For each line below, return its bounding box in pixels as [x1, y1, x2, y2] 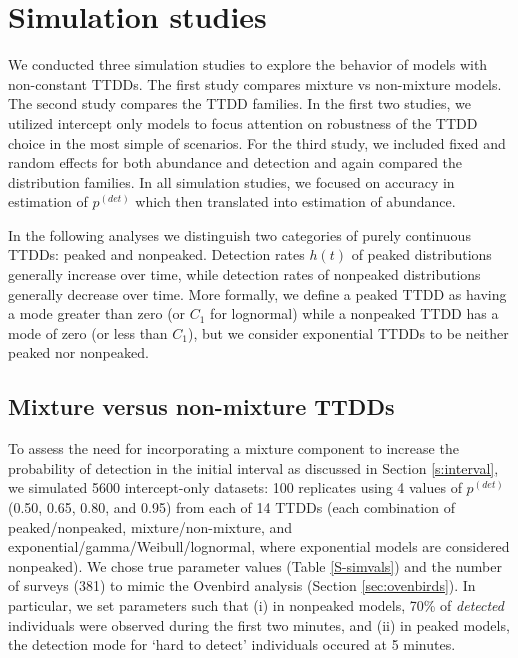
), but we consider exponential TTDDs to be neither [188, 322, 509, 343]
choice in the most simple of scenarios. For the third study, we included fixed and [8, 132, 506, 153]
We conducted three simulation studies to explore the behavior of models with [8, 54, 488, 75]
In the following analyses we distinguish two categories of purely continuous [8, 224, 471, 245]
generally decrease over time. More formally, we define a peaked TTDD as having [8, 283, 507, 304]
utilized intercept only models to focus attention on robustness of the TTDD [8, 112, 478, 133]
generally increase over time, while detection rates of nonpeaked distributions [8, 264, 481, 285]
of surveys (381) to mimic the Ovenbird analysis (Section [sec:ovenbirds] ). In [8, 575, 476, 596]
